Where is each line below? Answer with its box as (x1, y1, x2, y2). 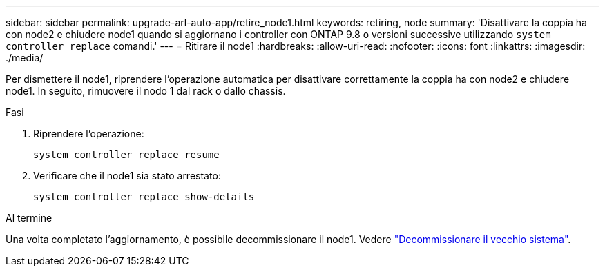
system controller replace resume (33, 149, 220, 160)
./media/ (6, 52, 44, 64)
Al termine (6, 212, 52, 224)
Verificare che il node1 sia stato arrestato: (33, 170, 221, 182)
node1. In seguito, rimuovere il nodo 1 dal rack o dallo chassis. (6, 85, 286, 97)
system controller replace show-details (33, 191, 255, 202)
